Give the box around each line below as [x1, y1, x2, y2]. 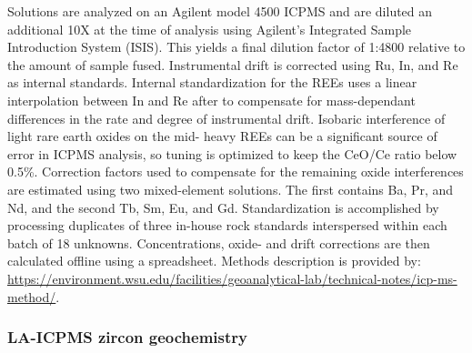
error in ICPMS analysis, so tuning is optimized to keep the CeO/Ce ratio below [7, 144, 457, 163]
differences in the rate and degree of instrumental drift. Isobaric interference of [7, 108, 446, 127]
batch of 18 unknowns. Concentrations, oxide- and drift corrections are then [7, 233, 430, 252]
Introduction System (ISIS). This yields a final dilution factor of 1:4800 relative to [7, 37, 466, 56]
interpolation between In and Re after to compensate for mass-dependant [7, 90, 416, 109]
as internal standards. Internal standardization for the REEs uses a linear [7, 73, 417, 92]
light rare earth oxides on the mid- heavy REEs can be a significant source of [7, 126, 437, 146]
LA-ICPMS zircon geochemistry [7, 326, 247, 348]
